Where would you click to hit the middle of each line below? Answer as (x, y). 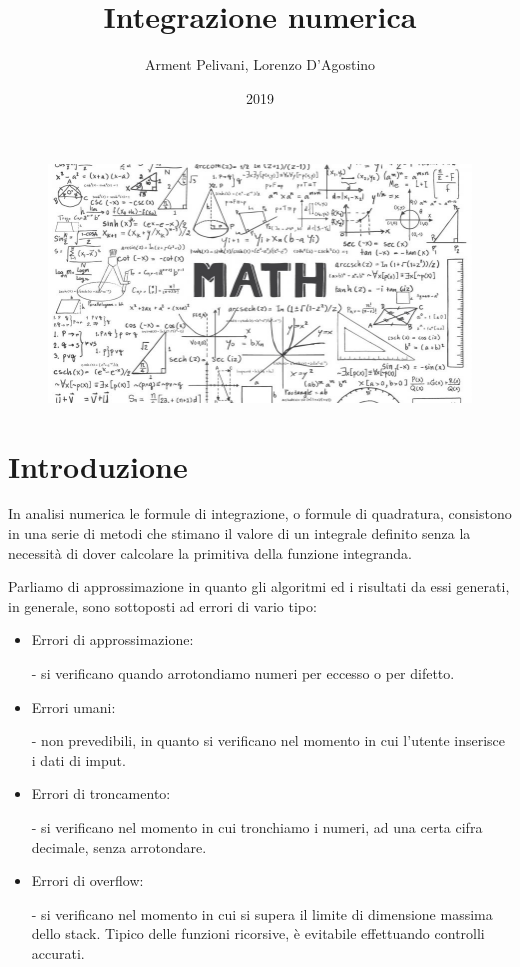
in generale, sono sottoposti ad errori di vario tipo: (162, 605)
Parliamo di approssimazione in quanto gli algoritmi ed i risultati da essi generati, (259, 586)
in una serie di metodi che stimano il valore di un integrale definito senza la (239, 533)
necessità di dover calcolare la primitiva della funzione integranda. (210, 552)
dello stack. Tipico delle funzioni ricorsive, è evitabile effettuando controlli (258, 933)
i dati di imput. (78, 759)
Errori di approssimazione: (112, 639)
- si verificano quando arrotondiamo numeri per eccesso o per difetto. (243, 673)
